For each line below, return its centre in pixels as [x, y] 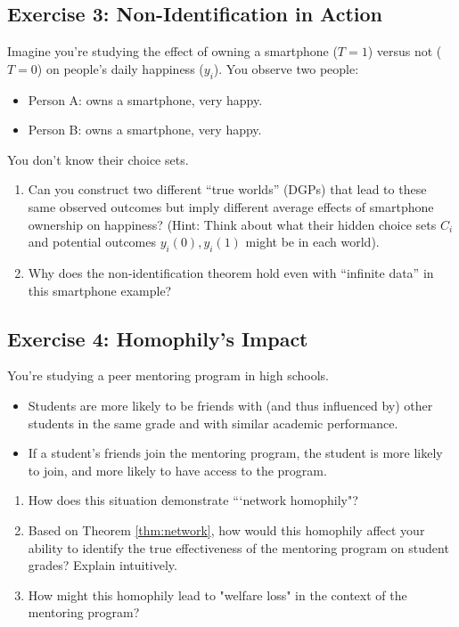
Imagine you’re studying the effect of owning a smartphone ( [172, 51]
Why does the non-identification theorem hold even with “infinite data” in [231, 272]
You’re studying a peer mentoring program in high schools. [168, 375]
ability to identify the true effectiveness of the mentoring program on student [238, 547]
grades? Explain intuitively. [102, 565]
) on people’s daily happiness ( [120, 68]
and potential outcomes [92, 242]
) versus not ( [405, 51]
